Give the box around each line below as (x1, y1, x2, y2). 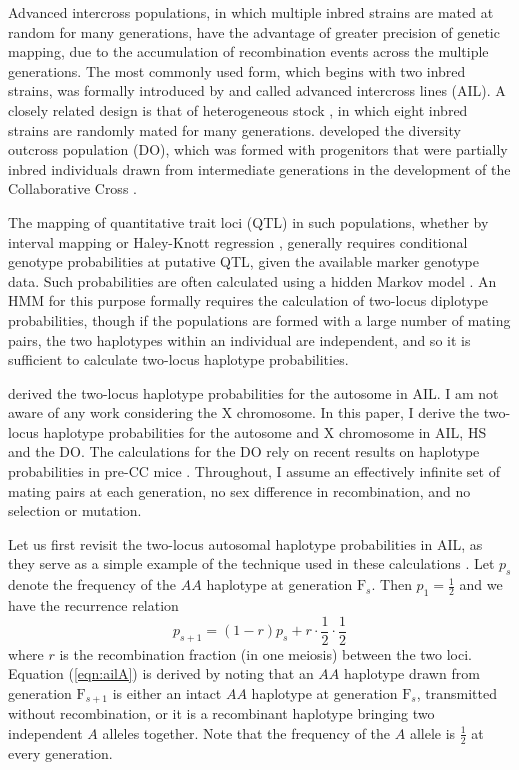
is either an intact (112, 682, 222, 703)
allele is (409, 722, 456, 743)
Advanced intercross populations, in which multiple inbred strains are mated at (8, 2, 494, 22)
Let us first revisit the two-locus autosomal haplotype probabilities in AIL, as (8, 533, 483, 554)
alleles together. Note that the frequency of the (102, 722, 391, 743)
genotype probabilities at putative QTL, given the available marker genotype (8, 251, 479, 272)
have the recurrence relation (8, 595, 179, 616)
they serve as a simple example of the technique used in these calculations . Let (8, 553, 495, 574)
